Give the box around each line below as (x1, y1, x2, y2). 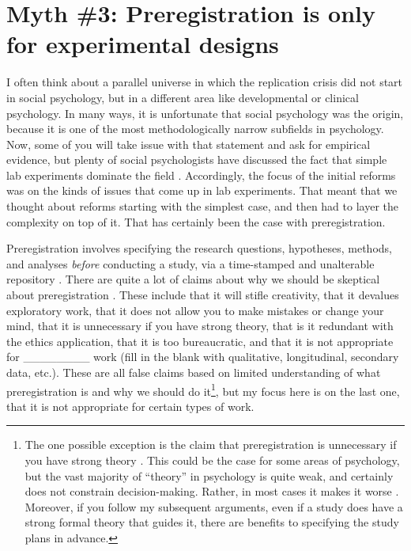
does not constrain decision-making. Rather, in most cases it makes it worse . (25, 483, 399, 500)
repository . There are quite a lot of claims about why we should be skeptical (6, 271, 380, 287)
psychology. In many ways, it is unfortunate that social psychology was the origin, (6, 104, 404, 121)
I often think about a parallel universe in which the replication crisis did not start (6, 74, 403, 90)
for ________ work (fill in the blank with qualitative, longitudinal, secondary (6, 348, 399, 365)
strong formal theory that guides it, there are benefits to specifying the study (25, 514, 399, 530)
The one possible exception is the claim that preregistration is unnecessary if (25, 436, 397, 453)
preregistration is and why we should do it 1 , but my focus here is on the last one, (6, 380, 400, 399)
